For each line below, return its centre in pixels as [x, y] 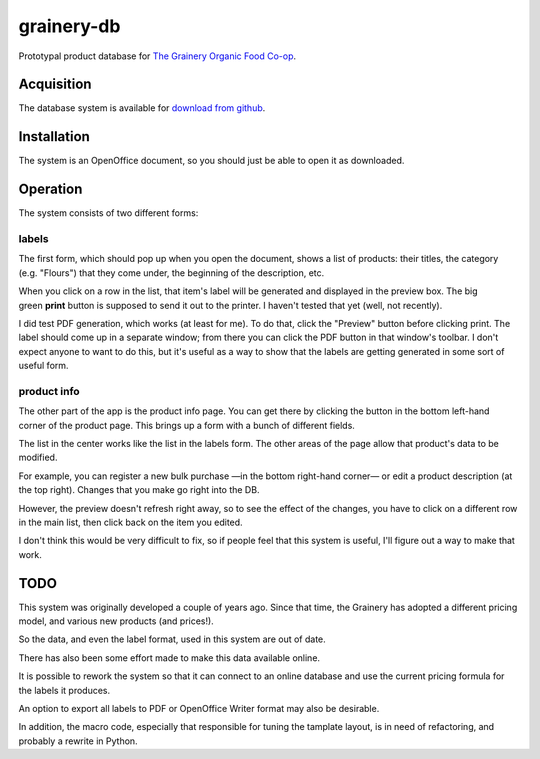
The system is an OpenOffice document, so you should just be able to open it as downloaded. [211, 161]
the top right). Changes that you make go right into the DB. [139, 490]
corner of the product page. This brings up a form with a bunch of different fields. [186, 425]
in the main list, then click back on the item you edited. [131, 522]
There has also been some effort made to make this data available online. [169, 657]
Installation [54, 136]
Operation [50, 189]
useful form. [43, 366]
